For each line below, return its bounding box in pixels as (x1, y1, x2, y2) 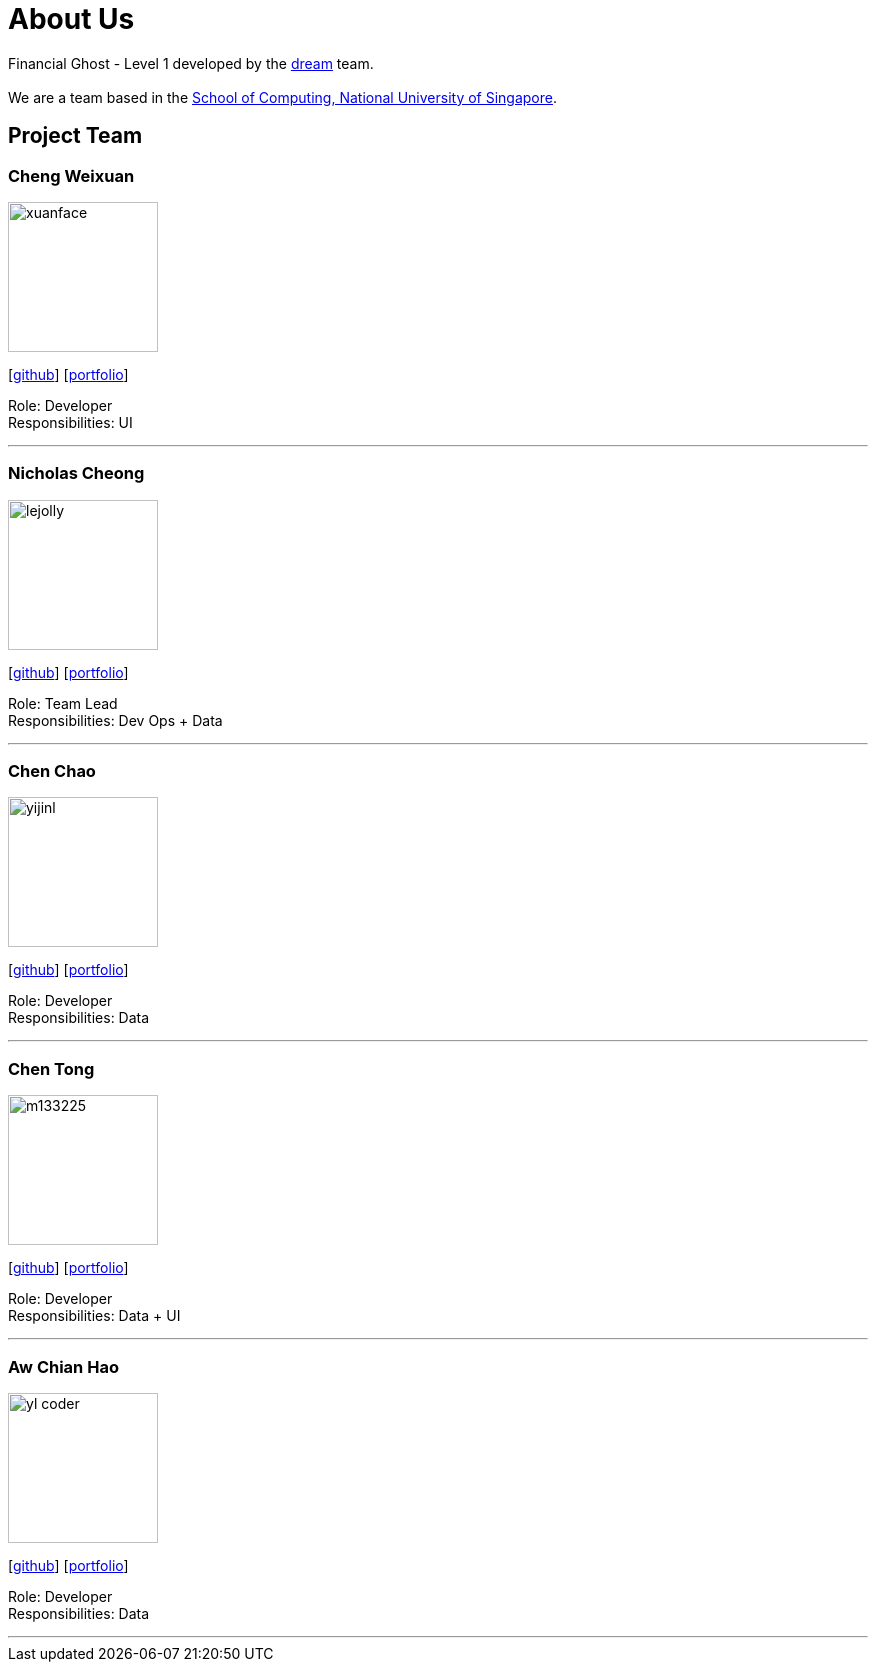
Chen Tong (8, 1058, 95, 1079)
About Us (8, 2, 135, 36)
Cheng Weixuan (8, 165, 135, 186)
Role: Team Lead (8, 694, 118, 712)
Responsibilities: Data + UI (8, 1307, 181, 1325)
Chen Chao (8, 761, 96, 782)
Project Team (8, 123, 143, 149)
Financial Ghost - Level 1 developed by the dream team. (8, 54, 374, 72)
